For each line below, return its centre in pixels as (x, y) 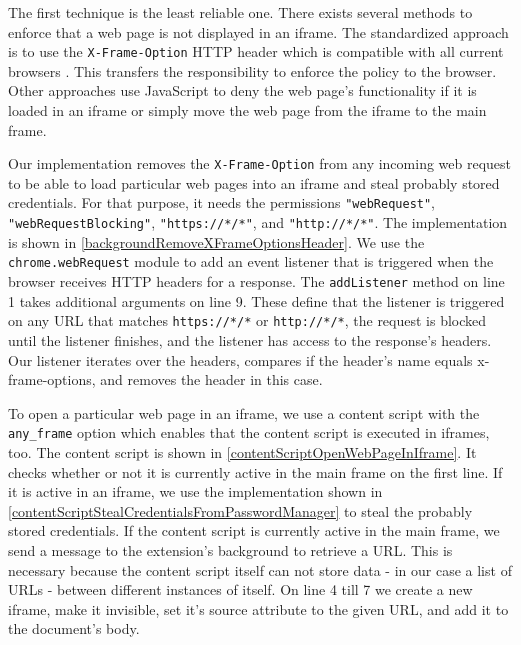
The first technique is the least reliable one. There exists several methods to (240, 12)
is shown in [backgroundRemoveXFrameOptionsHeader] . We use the (216, 241)
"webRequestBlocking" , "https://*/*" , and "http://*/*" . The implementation (258, 222)
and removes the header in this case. (211, 379)
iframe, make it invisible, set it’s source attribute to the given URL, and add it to (258, 608)
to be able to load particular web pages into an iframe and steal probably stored (254, 182)
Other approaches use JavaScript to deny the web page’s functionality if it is (242, 90)
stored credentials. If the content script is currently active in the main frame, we (254, 530)
